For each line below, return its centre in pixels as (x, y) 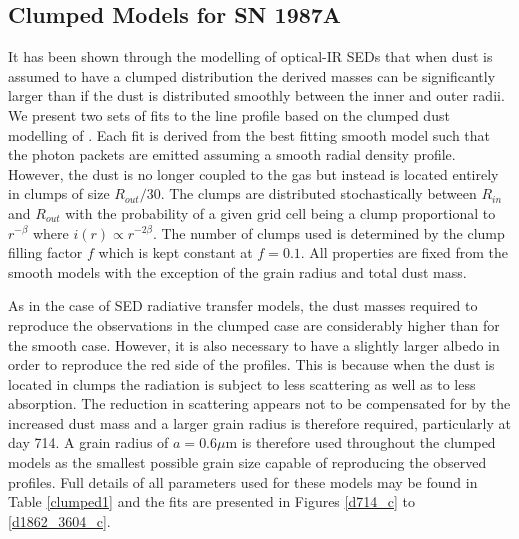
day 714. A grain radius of (88, 442)
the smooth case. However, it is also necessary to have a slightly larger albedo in (254, 344)
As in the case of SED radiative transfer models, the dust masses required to (243, 305)
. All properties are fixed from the (404, 252)
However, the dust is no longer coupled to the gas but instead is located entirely (253, 173)
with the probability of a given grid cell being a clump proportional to (280, 212)
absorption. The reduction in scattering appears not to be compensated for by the (259, 403)
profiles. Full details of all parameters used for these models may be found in (243, 481)
